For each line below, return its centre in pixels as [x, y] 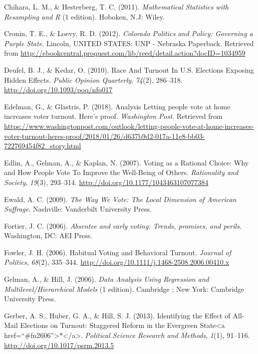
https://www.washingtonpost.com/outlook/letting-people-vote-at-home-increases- [129, 126]
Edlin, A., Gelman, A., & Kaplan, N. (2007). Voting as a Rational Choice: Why [126, 162]
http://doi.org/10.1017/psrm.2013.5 [59, 345]
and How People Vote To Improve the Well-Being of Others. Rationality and [121, 172]
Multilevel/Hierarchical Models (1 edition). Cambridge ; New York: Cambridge [124, 289]
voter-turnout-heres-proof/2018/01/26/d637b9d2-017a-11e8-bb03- [104, 136]
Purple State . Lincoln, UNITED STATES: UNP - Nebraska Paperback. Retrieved [129, 43]
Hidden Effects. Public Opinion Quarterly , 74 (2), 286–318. [93, 79]
